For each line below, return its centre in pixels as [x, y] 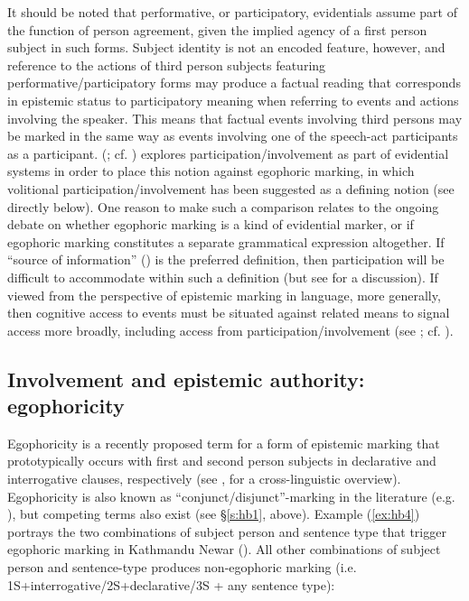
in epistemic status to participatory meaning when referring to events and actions [233, 100]
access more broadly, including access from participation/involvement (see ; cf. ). [230, 330]
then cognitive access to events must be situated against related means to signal [229, 313]
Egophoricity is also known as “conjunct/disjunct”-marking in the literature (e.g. [231, 496]
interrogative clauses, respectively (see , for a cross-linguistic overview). [204, 479]
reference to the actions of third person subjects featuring [167, 65]
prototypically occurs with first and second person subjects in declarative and [222, 461]
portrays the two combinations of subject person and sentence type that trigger [227, 531]
